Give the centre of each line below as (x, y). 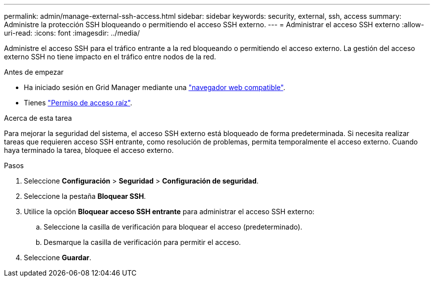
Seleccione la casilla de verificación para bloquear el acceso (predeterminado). (173, 227)
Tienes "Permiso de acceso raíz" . (78, 103)
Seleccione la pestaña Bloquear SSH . (85, 196)
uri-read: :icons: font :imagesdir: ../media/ (72, 33)
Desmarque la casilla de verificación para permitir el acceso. (142, 242)
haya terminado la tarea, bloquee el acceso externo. (89, 150)
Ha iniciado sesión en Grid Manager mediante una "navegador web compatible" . (155, 87)
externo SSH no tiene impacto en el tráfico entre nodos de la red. (110, 57)
